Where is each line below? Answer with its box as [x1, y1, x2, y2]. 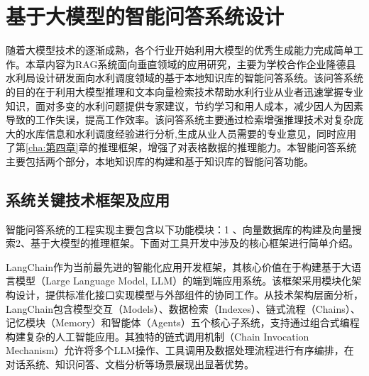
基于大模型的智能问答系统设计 [6, 1, 285, 31]
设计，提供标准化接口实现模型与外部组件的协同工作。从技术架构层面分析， [15, 287, 363, 302]
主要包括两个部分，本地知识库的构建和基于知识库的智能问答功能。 [6, 153, 314, 168]
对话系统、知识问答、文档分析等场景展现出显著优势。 [6, 357, 254, 372]
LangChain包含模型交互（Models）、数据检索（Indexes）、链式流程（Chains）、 [6, 301, 360, 316]
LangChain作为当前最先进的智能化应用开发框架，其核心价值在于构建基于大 [6, 259, 352, 274]
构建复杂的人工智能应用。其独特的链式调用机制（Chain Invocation [6, 328, 309, 343]
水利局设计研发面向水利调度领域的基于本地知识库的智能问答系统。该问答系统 [6, 70, 363, 85]
